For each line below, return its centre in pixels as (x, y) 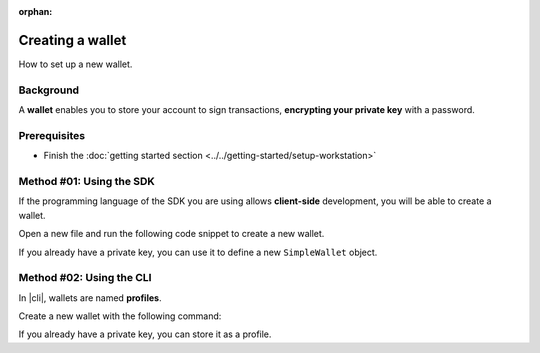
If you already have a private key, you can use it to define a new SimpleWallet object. (198, 252)
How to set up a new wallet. (75, 64)
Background (49, 90)
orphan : (35, 11)
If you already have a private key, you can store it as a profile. (145, 334)
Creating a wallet (72, 40)
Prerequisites (51, 135)
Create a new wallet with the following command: (120, 316)
